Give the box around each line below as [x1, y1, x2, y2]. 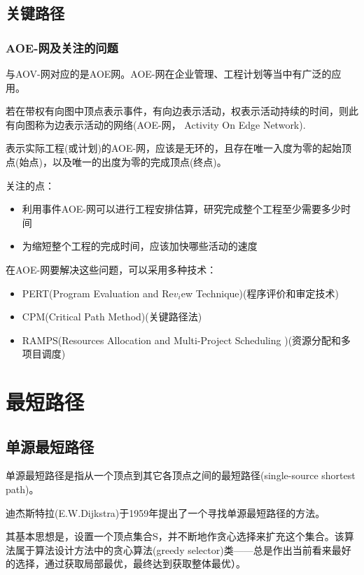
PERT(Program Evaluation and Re [22, 285, 174, 300]
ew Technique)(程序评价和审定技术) [181, 285, 339, 300]
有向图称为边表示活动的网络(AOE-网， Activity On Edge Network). [6, 117, 306, 132]
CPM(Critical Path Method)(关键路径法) [22, 309, 202, 324]
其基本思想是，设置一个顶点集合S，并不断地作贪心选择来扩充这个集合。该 [6, 529, 344, 544]
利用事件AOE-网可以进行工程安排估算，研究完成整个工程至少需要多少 [22, 201, 341, 216]
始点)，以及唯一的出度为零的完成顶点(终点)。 [19, 154, 227, 169]
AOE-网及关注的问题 [6, 38, 118, 56]
